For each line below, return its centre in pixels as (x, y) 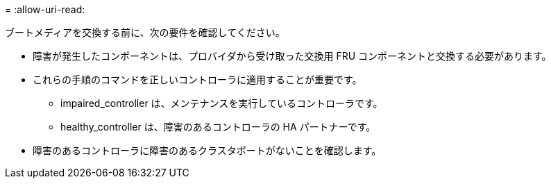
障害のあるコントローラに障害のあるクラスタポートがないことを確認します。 (207, 150)
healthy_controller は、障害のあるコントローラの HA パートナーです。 (218, 127)
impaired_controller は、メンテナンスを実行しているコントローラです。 (222, 103)
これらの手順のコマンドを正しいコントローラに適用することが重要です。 (197, 80)
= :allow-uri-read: (45, 9)
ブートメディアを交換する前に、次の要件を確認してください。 (145, 32)
